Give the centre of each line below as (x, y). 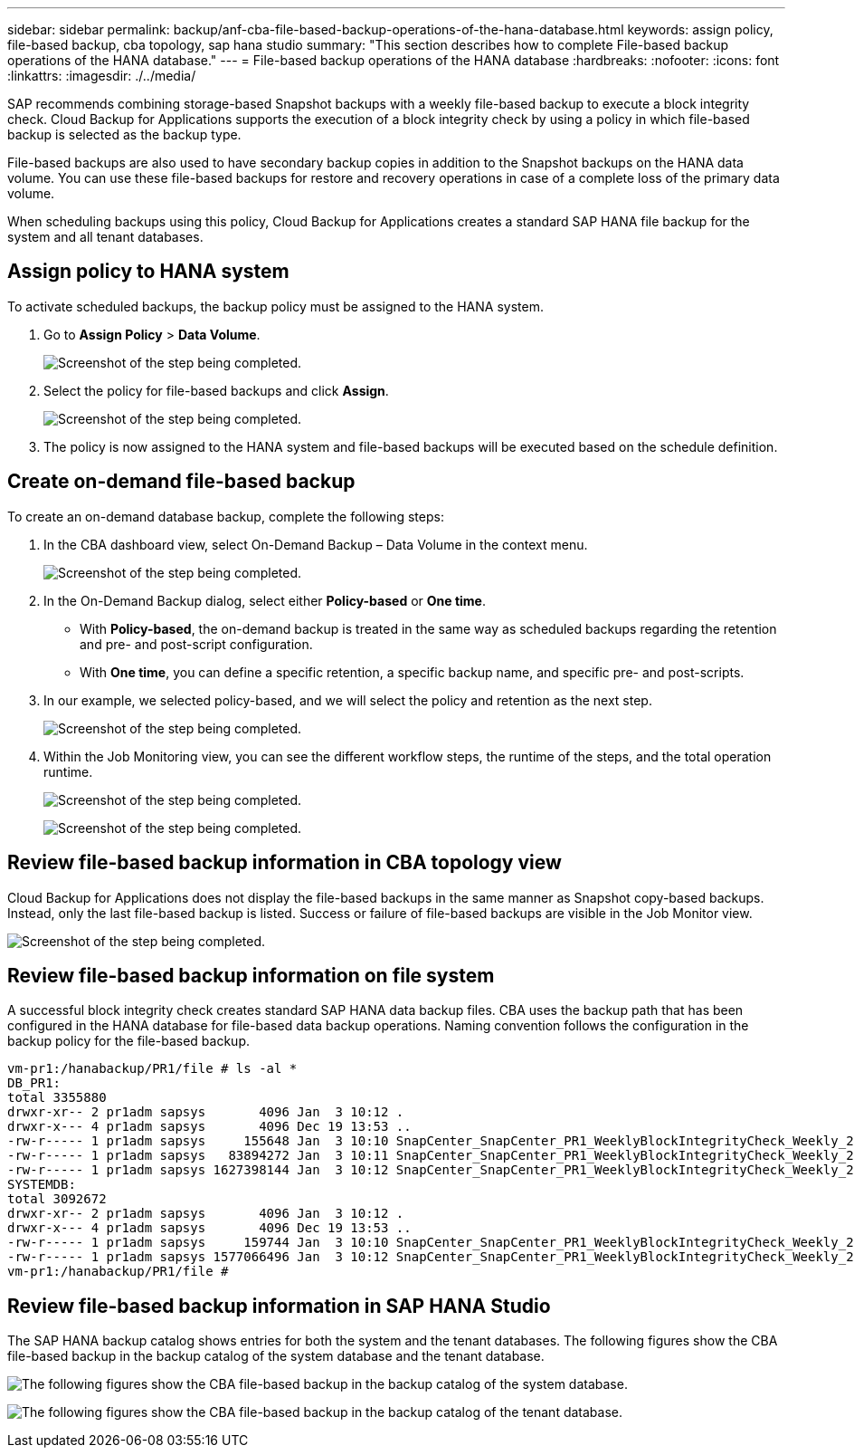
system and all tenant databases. (105, 237)
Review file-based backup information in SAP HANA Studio (279, 1306)
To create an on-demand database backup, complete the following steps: (226, 516)
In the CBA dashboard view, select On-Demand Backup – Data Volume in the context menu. (316, 544)
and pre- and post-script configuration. (196, 644)
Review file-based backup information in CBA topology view (285, 863)
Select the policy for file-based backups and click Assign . (216, 390)
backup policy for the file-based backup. (128, 1041)
